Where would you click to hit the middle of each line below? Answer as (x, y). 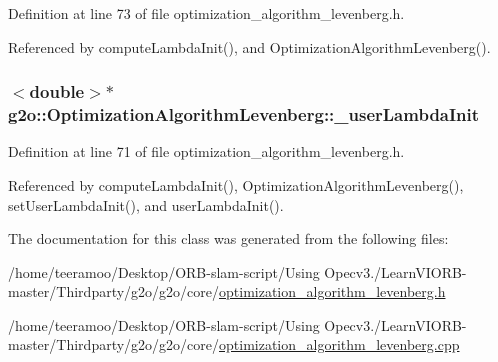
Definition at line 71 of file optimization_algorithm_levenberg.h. (206, 151)
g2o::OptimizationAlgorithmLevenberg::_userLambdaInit (244, 114)
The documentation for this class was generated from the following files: (228, 238)
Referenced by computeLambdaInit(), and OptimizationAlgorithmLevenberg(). (249, 46)
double (57, 91)
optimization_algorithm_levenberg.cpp (339, 344)
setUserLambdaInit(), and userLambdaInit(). (146, 204)
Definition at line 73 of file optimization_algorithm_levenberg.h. (206, 13)
